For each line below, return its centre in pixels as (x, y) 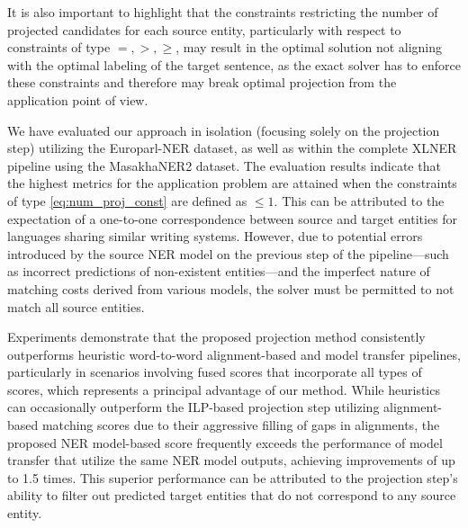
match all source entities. (76, 306)
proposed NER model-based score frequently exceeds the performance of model (225, 442)
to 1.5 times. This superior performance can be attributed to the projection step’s (233, 477)
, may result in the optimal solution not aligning (309, 47)
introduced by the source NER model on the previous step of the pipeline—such (228, 253)
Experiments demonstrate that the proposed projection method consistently (216, 337)
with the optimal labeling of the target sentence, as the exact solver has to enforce (234, 64)
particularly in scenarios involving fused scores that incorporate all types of (215, 372)
